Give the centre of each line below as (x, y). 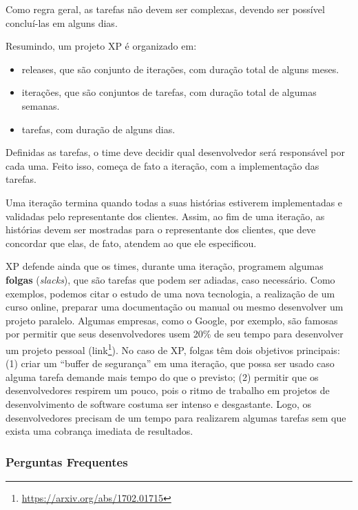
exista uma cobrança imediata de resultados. (99, 431)
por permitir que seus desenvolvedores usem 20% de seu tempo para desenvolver (175, 334)
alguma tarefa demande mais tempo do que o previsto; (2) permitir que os (162, 376)
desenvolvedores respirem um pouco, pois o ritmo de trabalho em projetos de (168, 390)
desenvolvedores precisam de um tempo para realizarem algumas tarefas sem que (176, 417)
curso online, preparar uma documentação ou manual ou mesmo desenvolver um (175, 307)
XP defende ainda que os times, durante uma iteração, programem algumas (165, 266)
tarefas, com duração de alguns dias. (98, 129)
